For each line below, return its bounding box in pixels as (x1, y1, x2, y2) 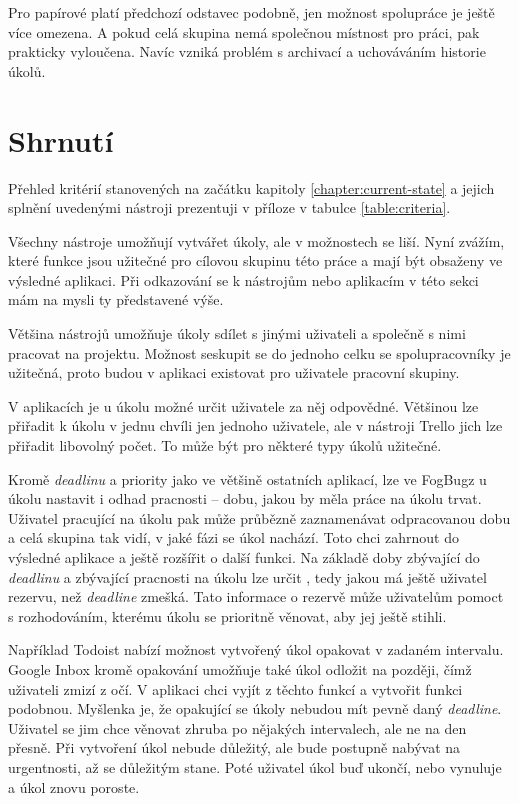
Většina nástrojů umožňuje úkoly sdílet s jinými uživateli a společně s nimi (8, 323, 466, 344)
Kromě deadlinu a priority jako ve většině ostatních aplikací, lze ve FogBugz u (8, 468, 487, 489)
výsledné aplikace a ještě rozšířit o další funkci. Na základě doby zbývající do (8, 547, 480, 567)
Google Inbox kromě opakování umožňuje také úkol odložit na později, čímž (8, 658, 472, 679)
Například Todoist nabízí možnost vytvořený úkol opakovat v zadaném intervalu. (8, 639, 504, 660)
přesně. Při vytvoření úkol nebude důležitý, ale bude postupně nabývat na (8, 737, 461, 758)
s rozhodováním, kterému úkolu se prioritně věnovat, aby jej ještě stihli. (8, 605, 447, 626)
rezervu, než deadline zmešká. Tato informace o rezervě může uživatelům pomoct (8, 586, 504, 607)
